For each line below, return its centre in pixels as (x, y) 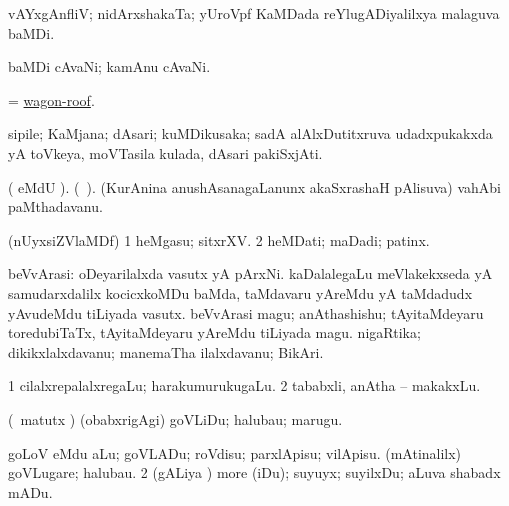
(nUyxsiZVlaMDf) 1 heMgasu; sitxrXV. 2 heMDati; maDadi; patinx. (219, 239)
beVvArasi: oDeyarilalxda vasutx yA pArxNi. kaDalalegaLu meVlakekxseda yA (250, 273)
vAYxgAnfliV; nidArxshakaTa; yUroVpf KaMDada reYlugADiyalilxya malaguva (254, 13)
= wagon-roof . (51, 99)
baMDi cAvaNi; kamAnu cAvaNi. (109, 66)
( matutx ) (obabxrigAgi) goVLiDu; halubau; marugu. (175, 418)
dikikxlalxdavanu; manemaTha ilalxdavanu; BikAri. (166, 351)
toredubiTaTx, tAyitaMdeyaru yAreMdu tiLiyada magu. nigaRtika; (214, 332)
